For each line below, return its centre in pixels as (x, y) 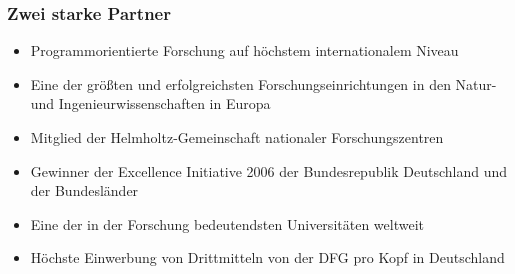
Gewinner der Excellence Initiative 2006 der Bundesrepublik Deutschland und (269, 170)
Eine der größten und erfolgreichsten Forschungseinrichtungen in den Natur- (263, 83)
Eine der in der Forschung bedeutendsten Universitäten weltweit (227, 223)
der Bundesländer (84, 190)
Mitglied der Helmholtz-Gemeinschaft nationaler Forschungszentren (237, 137)
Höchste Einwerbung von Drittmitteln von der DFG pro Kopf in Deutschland (267, 257)
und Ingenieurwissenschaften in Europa (150, 103)
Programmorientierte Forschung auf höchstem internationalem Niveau (244, 50)
